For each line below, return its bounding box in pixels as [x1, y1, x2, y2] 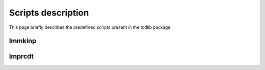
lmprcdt [9, 52, 34, 61]
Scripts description [9, 7, 89, 18]
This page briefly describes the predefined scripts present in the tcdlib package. [9, 24, 172, 30]
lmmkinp [9, 37, 37, 45]
